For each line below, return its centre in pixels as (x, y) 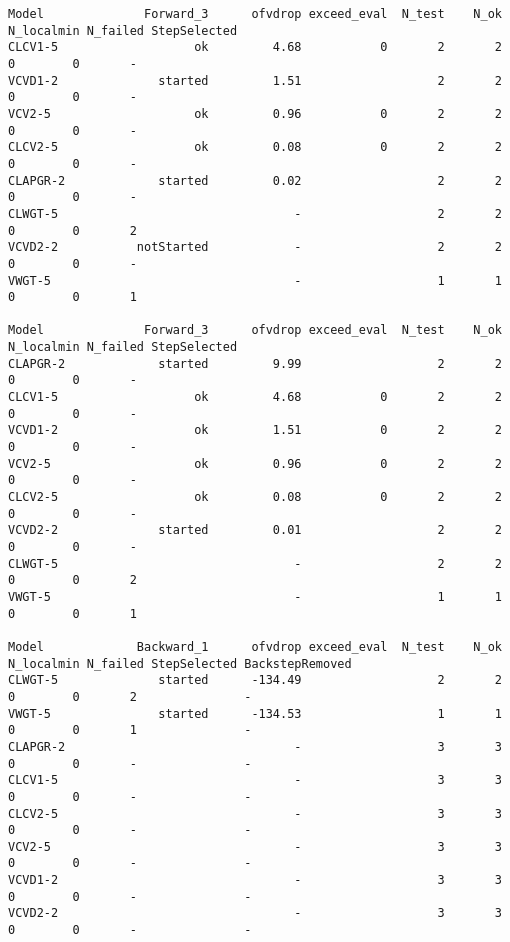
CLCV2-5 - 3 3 (255, 813)
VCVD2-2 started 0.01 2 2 (255, 530)
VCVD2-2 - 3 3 (255, 913)
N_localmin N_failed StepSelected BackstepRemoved (180, 663)
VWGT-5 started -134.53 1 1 (255, 713)
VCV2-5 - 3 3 (255, 846)
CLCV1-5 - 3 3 (255, 780)
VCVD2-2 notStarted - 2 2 (255, 247)
